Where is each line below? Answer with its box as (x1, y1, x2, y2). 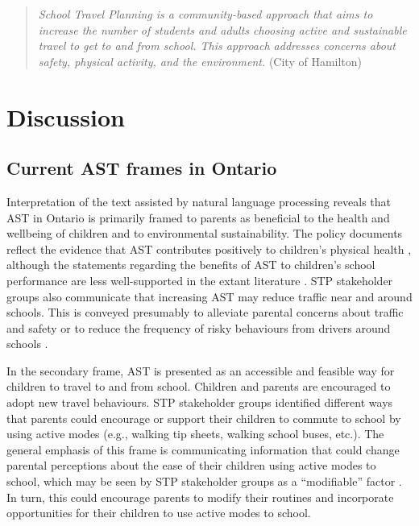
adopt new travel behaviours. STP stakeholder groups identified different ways (6, 394, 393, 411)
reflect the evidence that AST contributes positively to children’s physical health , (6, 240, 412, 257)
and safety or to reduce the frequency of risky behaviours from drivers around (6, 319, 391, 336)
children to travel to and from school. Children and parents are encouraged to (6, 378, 391, 395)
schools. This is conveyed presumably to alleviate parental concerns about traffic (6, 304, 404, 321)
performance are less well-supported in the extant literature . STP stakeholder (6, 271, 393, 288)
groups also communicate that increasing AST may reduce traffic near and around (6, 288, 413, 304)
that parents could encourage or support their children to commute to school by (6, 409, 401, 426)
